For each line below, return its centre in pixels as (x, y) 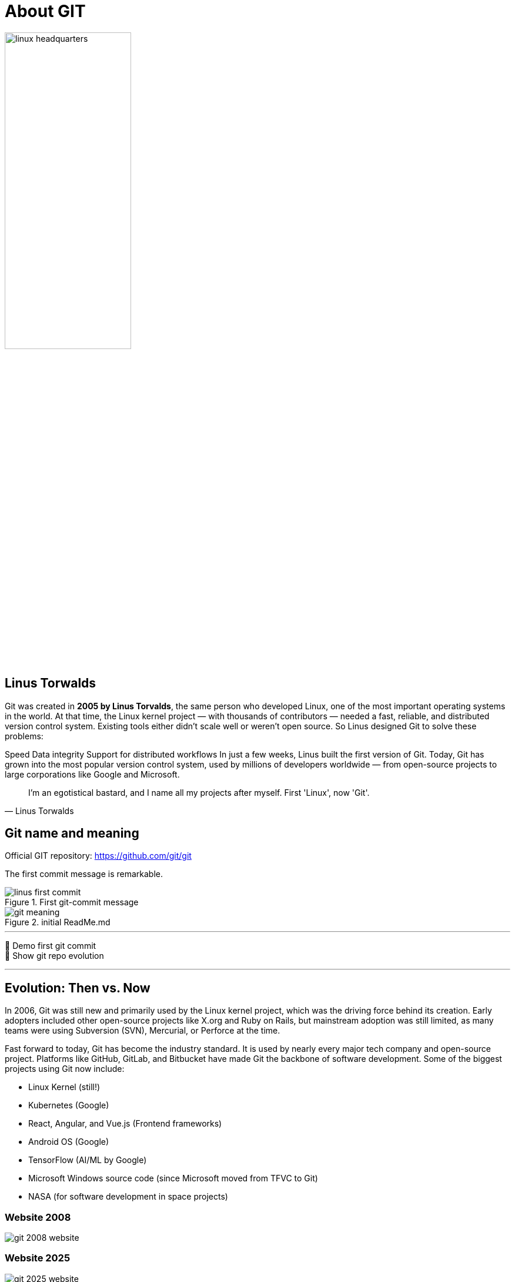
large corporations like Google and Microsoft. (92, 774)
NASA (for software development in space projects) (128, 1197)
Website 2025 (38, 1258)
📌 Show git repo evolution (54, 956)
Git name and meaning (72, 833)
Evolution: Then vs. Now (78, 988)
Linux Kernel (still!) (64, 1087)
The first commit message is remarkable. (84, 874)
